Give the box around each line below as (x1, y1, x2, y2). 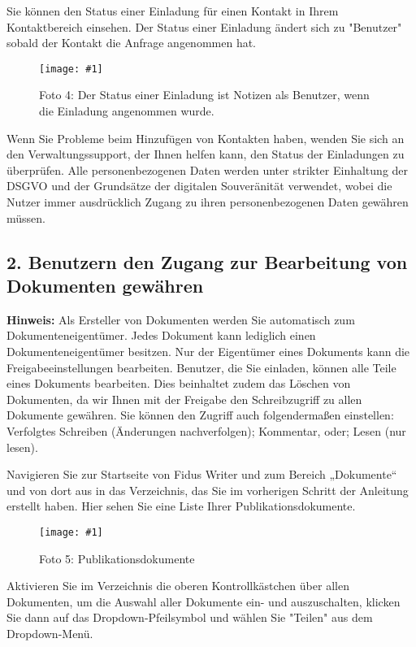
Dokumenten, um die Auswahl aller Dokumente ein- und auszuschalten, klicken (6, 593, 401, 610)
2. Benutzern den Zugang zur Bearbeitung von (6, 249, 408, 274)
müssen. (6, 209, 45, 226)
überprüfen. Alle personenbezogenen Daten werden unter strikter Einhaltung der (6, 161, 409, 178)
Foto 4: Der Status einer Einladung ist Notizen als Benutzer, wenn (39, 86, 370, 103)
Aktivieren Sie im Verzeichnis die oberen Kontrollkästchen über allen (6, 577, 349, 594)
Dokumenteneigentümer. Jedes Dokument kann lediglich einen (6, 327, 316, 344)
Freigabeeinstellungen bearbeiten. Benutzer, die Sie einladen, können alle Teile (6, 358, 396, 376)
